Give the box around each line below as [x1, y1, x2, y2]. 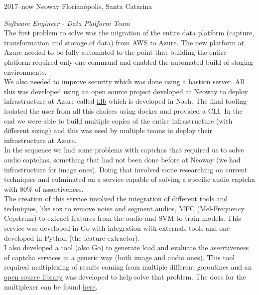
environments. [4, 66, 47, 77]
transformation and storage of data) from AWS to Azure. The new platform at [4, 37, 245, 47]
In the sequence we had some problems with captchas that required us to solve [4, 145, 244, 155]
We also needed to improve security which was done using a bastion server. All [4, 76, 245, 87]
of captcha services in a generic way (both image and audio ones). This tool [4, 252, 235, 262]
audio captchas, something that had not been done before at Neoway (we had [4, 154, 241, 164]
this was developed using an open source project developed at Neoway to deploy [4, 86, 248, 96]
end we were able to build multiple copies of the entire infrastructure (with [4, 115, 233, 126]
